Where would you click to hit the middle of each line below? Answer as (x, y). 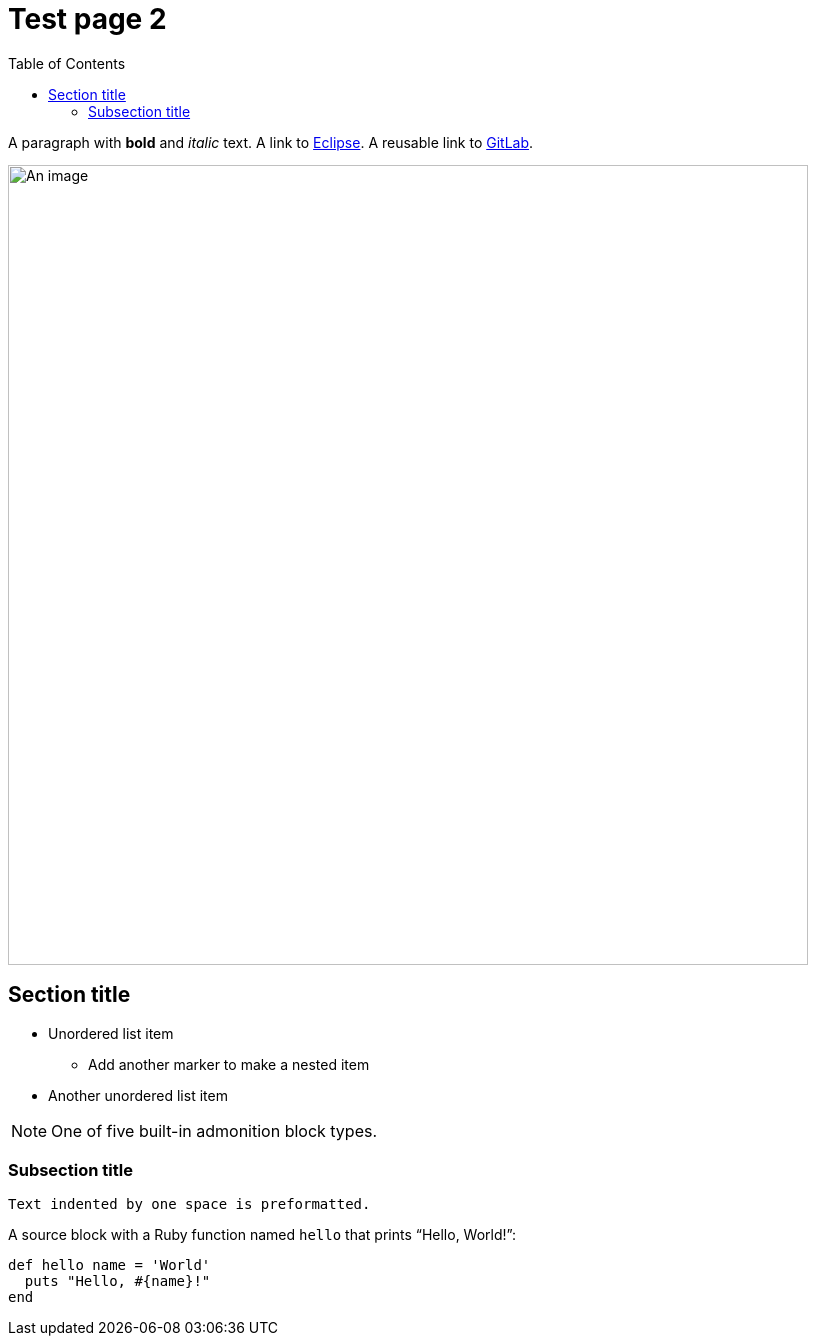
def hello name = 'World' (109, 1265)
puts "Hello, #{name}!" (117, 1281)
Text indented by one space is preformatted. (189, 1204)
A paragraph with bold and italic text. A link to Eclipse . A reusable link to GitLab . (271, 142)
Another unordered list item (138, 1095)
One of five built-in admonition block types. (214, 1130)
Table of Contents (67, 63)
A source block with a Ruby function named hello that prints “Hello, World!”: (262, 1235)
